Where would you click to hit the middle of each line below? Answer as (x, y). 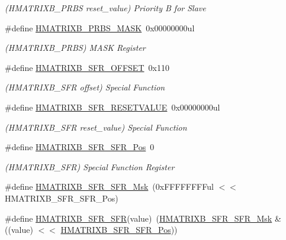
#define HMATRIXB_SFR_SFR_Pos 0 (80, 147)
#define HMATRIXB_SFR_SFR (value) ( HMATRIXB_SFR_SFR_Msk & (143, 218)
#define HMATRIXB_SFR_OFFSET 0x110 (87, 67)
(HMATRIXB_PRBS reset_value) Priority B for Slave (105, 8)
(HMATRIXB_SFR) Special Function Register (90, 166)
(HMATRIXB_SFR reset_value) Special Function (96, 127)
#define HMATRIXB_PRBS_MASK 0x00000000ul (100, 27)
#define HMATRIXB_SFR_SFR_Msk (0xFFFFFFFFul (109, 187)
